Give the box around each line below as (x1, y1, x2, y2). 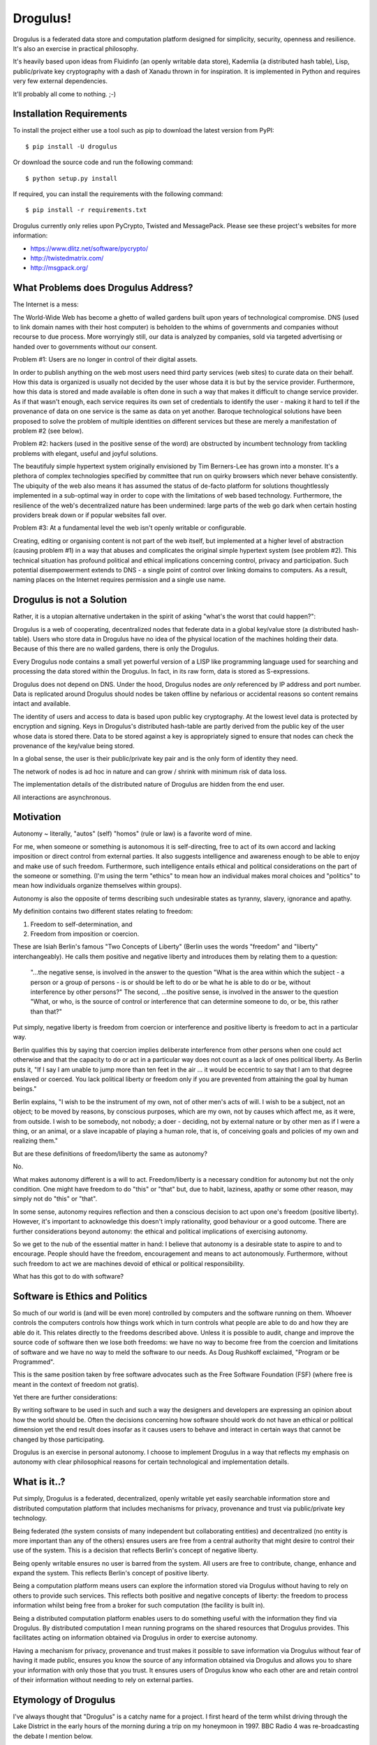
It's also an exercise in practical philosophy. (13, 44, 139, 52)
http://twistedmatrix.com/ (30, 253, 104, 262)
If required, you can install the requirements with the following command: (13, 189, 223, 198)
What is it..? (13, 1476, 66, 1488)
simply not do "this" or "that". (13, 1194, 98, 1203)
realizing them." (13, 1136, 59, 1145)
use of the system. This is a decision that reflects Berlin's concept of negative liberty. (13, 1546, 258, 1554)
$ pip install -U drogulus (25, 142, 118, 150)
